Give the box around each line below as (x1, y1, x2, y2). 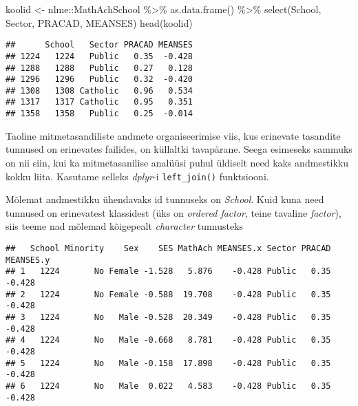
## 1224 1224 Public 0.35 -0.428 (6, 51, 193, 61)
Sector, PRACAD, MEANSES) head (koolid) (6, 15, 193, 30)
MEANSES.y (6, 255, 50, 265)
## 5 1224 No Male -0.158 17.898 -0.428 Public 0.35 (6, 358, 331, 368)
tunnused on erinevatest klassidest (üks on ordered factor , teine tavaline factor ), (6, 205, 341, 220)
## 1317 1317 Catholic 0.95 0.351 (6, 97, 193, 107)
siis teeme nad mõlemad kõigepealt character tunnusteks (6, 219, 244, 233)
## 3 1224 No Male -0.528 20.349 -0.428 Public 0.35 (6, 312, 331, 322)
